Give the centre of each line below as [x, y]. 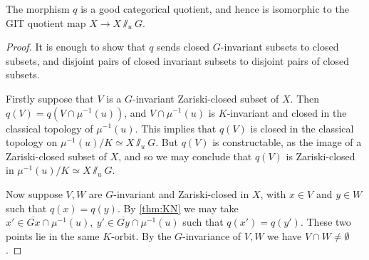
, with [273, 193]
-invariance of [212, 235]
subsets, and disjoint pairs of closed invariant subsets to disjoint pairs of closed [178, 60]
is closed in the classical [302, 128]
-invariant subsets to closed [280, 47]
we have [285, 235]
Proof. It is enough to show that [76, 47]
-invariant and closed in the [287, 112]
